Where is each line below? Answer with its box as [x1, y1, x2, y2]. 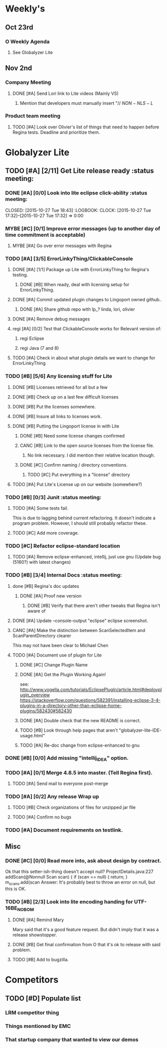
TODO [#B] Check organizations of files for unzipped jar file [12, 804, 136, 810]
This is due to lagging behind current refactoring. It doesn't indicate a [12, 515, 156, 521]
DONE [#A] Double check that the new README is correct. [19, 717, 141, 723]
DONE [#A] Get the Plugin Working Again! [19, 671, 106, 677]
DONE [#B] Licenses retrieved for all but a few [12, 384, 108, 390]
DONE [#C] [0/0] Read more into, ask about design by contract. [5, 857, 161, 864]
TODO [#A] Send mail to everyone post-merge [12, 780, 108, 786]
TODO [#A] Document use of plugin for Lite [12, 652, 102, 658]
